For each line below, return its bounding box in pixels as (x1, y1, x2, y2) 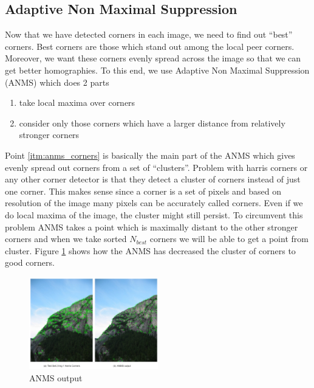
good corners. (5, 256, 55, 269)
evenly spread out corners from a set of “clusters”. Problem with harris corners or (5, 161, 308, 173)
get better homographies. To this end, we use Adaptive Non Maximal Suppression (5, 63, 310, 76)
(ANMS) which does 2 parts (5, 75, 109, 88)
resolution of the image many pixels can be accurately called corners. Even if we (5, 196, 303, 209)
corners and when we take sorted (5, 232, 127, 245)
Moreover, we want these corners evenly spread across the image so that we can (5, 52, 301, 64)
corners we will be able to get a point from (149, 232, 309, 245)
